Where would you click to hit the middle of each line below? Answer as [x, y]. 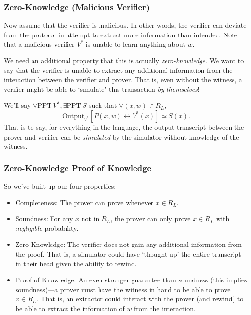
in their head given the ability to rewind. [76, 263]
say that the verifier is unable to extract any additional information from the [118, 70]
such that [103, 105]
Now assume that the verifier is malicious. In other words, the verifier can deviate [125, 25]
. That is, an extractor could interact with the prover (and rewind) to [140, 299]
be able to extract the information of [70, 308]
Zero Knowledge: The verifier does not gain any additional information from [128, 244]
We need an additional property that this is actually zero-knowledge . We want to [124, 60]
